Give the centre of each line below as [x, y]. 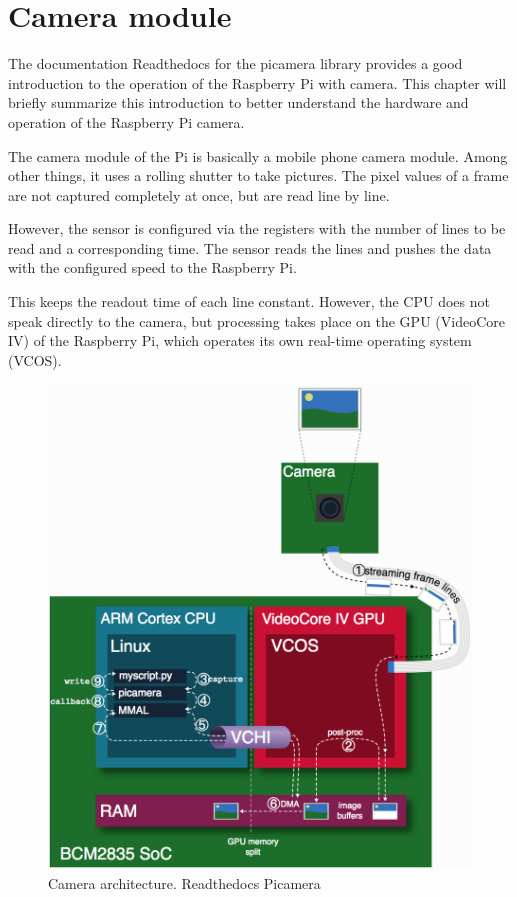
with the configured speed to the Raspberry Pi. [152, 267]
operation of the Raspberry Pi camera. [126, 121]
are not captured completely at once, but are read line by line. [199, 194]
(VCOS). [35, 359]
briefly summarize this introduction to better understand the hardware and [238, 102]
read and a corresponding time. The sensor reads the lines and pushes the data [250, 247]
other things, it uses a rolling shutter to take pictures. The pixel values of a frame [258, 175]
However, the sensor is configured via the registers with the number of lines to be [257, 228]
